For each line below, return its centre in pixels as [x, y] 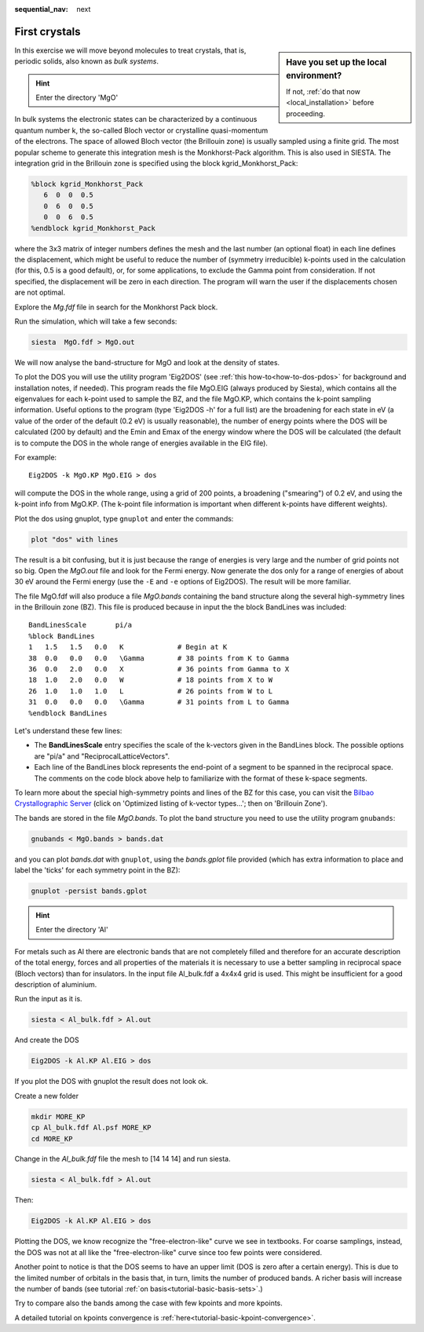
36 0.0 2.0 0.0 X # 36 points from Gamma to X [159, 669]
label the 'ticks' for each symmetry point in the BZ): [97, 870]
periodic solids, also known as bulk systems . [86, 61]
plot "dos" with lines [75, 539]
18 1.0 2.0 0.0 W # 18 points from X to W [151, 680]
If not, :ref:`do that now [323, 92]
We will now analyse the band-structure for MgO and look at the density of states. [147, 362]
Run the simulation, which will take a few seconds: [96, 321]
